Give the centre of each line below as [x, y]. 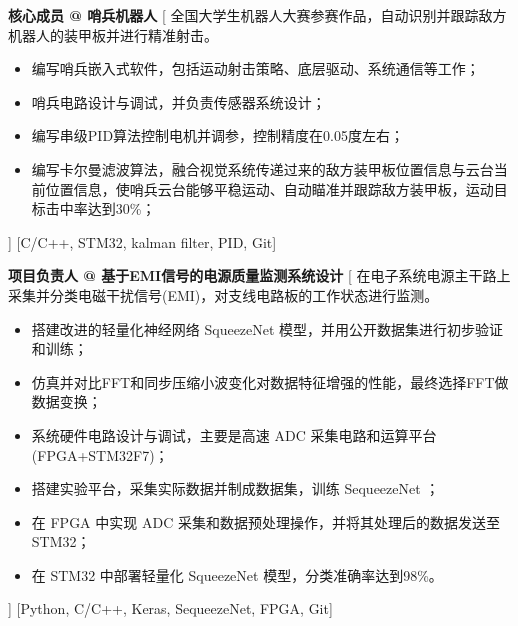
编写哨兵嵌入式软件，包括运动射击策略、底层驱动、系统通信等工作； [255, 68]
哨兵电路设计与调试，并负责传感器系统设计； [178, 101]
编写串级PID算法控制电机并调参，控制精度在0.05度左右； [217, 135]
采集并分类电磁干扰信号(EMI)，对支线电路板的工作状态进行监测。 [223, 294]
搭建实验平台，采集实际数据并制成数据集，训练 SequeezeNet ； [235, 488]
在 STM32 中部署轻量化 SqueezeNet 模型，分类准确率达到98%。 [237, 574]
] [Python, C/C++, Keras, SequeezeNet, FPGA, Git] [170, 608]
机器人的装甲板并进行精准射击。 [113, 34]
